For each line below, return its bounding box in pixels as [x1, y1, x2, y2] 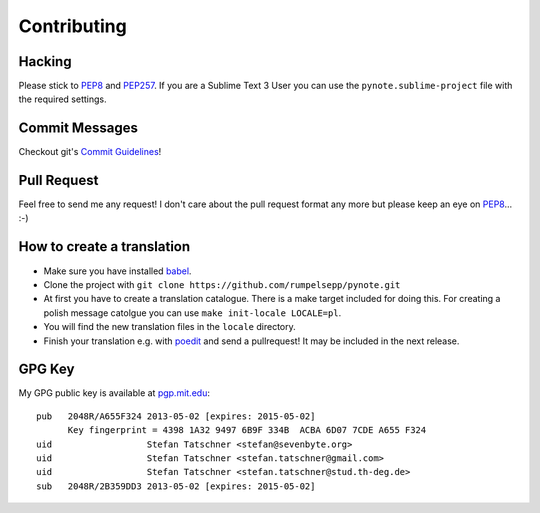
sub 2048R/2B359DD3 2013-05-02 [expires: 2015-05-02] [36, 480, 316, 492]
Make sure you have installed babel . [43, 265, 192, 277]
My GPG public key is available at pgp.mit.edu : [18, 387, 210, 399]
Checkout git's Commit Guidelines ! [18, 146, 162, 158]
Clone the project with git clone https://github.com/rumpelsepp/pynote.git [43, 278, 401, 290]
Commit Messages [18, 120, 139, 137]
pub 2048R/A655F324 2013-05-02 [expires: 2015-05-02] [36, 410, 316, 422]
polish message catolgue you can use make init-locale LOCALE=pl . [43, 306, 342, 319]
